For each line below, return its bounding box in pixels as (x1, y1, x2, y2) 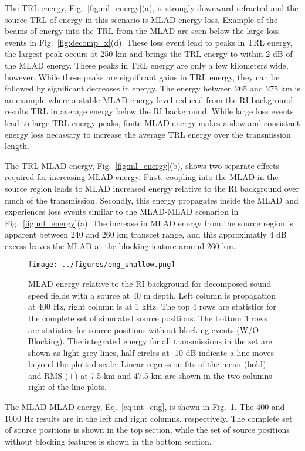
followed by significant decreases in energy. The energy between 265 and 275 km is (5, 82, 300, 94)
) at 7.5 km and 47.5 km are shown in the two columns (74, 369, 272, 381)
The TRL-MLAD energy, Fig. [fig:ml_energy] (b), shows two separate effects (5, 159, 280, 171)
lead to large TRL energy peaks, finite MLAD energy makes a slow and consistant (5, 116, 300, 128)
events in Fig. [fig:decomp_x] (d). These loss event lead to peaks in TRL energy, (5, 36, 293, 48)
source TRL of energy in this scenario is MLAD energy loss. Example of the (5, 13, 278, 25)
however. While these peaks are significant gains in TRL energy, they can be (5, 70, 280, 83)
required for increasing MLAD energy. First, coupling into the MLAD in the (5, 171, 279, 183)
